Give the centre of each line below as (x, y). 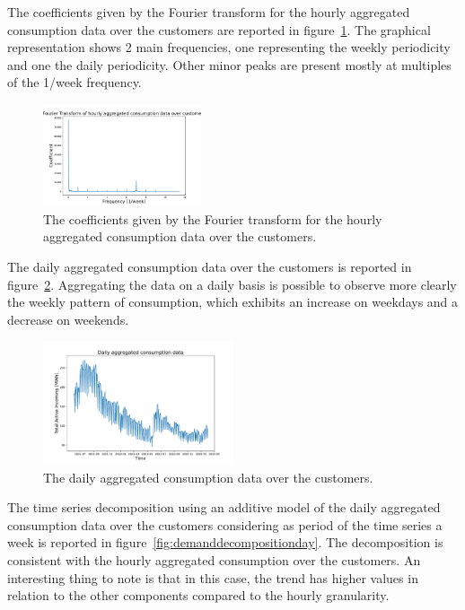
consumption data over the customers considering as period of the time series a (225, 524)
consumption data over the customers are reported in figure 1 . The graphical (219, 29)
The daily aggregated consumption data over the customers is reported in (210, 267)
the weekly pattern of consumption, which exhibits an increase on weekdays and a (233, 302)
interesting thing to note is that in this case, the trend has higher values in (213, 577)
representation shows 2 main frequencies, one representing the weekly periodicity (229, 47)
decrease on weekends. (68, 319)
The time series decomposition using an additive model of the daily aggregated (224, 507)
